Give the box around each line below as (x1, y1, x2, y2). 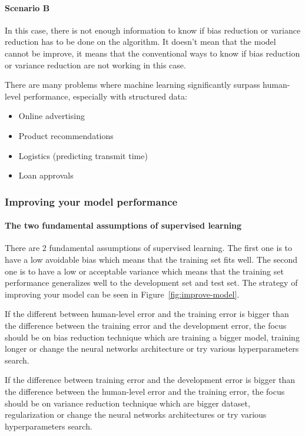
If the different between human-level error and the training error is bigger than (5, 308, 289, 320)
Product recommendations (18, 129, 114, 141)
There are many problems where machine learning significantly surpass (5, 78, 260, 91)
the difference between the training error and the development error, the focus (5, 319, 287, 331)
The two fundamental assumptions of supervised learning (5, 219, 242, 232)
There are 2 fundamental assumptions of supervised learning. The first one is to (5, 242, 293, 254)
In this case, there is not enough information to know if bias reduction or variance (5, 24, 301, 36)
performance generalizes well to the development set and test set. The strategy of (5, 276, 298, 289)
